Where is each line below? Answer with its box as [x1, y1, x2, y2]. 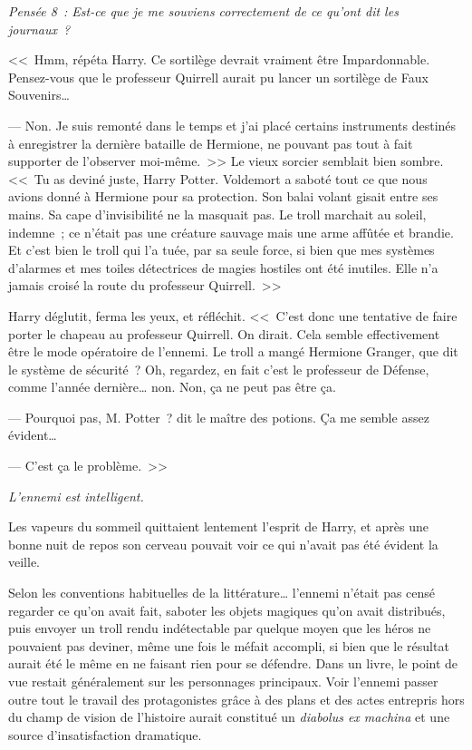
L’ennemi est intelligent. [8, 486, 144, 505]
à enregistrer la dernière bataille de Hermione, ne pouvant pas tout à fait [8, 133, 413, 152]
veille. [8, 552, 40, 571]
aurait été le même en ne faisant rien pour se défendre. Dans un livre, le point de [8, 654, 458, 673]
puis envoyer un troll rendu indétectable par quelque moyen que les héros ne [8, 619, 431, 638]
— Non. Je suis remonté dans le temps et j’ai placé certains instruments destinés [8, 115, 457, 134]
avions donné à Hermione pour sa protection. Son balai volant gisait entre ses [8, 187, 438, 206]
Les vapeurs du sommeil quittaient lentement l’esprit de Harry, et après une [8, 517, 429, 536]
